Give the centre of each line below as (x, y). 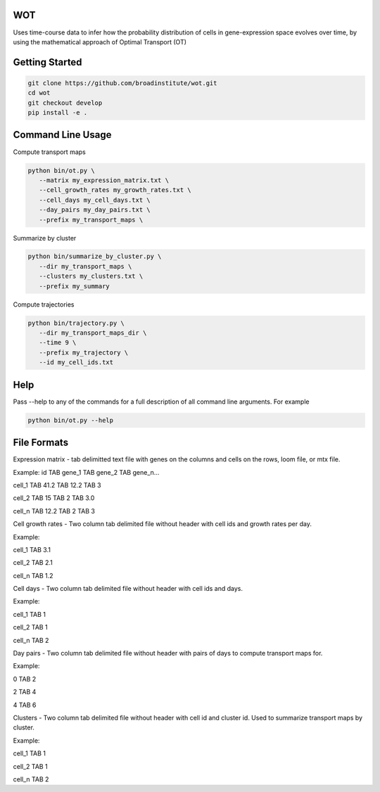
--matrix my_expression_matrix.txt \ (104, 180)
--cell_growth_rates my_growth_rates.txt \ (115, 190)
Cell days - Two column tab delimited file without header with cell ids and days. (128, 589)
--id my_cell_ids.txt (76, 363)
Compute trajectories (44, 304)
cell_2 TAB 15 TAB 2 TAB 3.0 (54, 498)
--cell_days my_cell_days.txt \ (95, 200)
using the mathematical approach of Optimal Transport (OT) (100, 41)
